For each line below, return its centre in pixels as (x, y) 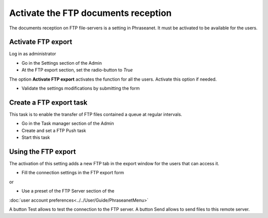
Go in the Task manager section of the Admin (68, 123)
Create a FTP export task (48, 102)
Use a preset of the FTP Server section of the (68, 191)
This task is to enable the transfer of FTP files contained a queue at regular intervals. (96, 114)
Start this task (36, 137)
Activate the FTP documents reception (91, 13)
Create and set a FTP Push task (54, 130)
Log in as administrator (33, 54)
